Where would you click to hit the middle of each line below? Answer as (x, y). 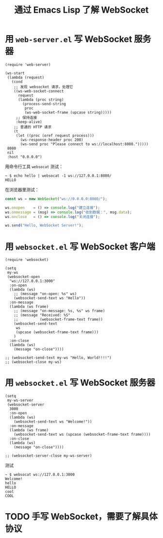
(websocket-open (24, 277)
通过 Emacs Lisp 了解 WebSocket (81, 10)
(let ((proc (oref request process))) (55, 135)
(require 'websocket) (27, 260)
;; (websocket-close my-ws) (33, 362)
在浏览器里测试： (22, 189)
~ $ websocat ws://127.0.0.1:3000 (40, 475)
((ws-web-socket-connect (39, 91)
